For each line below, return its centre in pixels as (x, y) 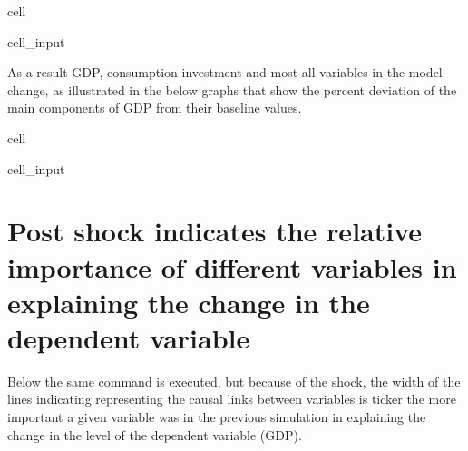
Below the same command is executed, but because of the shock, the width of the (234, 381)
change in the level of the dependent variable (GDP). (155, 434)
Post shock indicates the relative (215, 231)
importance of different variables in (232, 266)
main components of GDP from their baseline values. (155, 108)
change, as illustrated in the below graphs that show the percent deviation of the (232, 89)
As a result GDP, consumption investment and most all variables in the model (225, 72)
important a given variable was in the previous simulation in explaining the (217, 417)
